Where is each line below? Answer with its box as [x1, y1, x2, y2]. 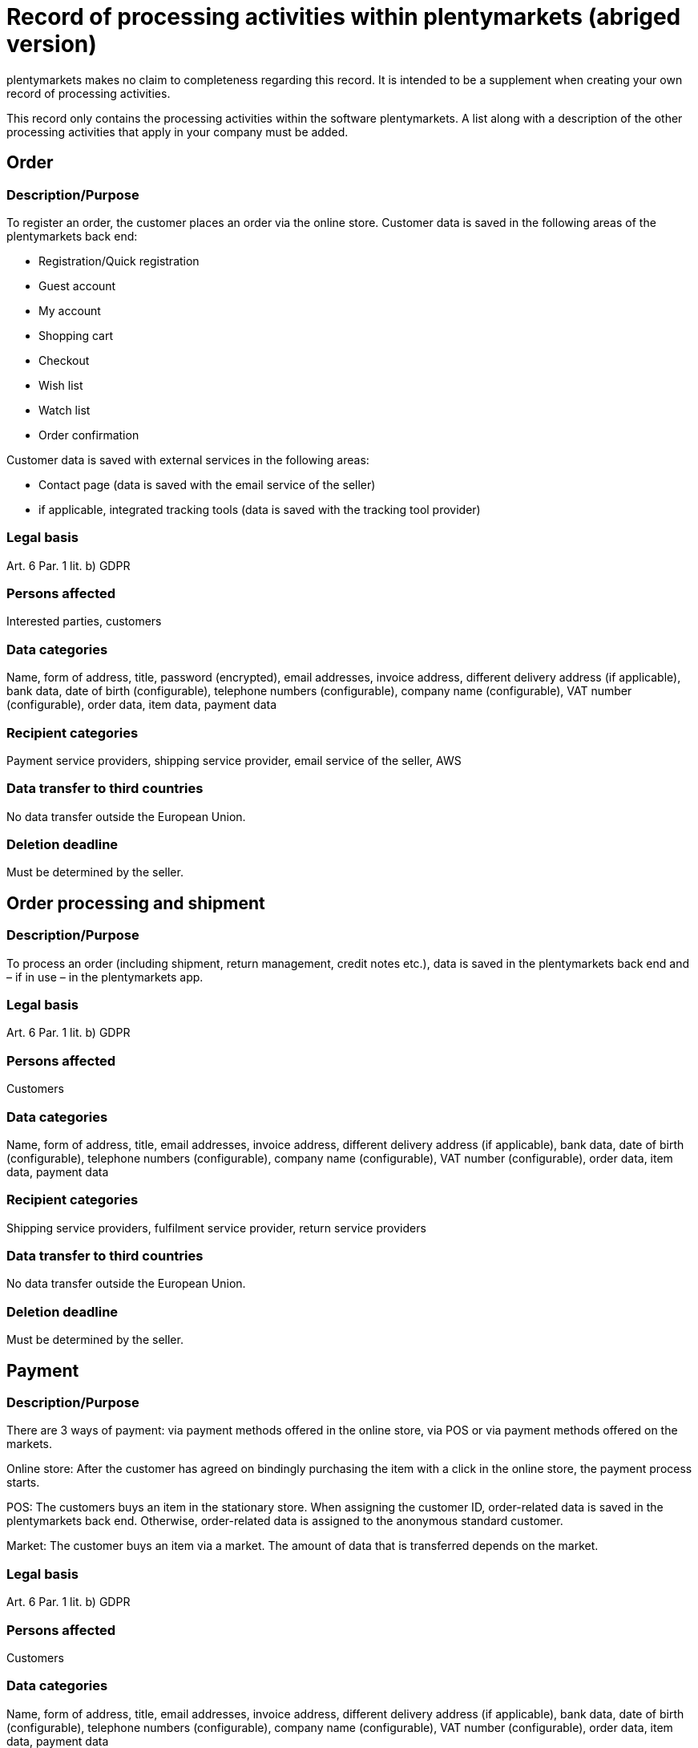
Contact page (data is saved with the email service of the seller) [38, 477, 376, 492]
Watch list [38, 403, 91, 417]
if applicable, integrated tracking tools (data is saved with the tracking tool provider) [38, 502, 481, 516]
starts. [6, 1475, 40, 1490]
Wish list [38, 378, 83, 392]
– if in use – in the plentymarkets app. [6, 969, 204, 984]
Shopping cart [38, 328, 114, 342]
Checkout [38, 353, 90, 367]
